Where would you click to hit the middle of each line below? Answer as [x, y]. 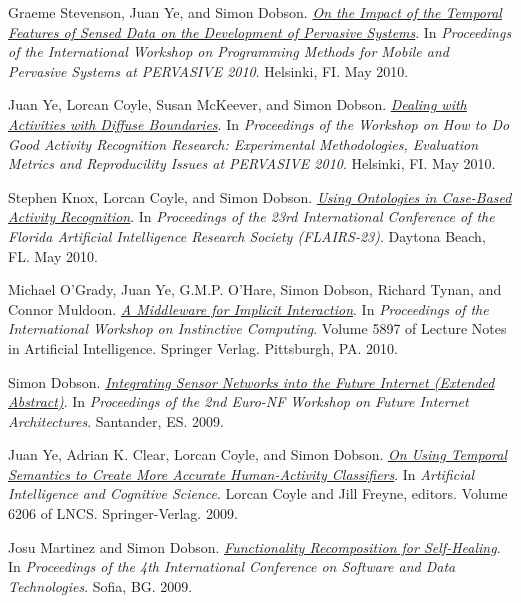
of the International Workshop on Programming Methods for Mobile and [228, 51]
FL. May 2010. [53, 255]
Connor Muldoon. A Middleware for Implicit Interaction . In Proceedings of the [248, 308]
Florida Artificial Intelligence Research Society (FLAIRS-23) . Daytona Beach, [247, 235]
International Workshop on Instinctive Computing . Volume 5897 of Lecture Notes [257, 328]
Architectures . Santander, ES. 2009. [116, 420]
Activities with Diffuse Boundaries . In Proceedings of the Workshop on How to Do [259, 123]
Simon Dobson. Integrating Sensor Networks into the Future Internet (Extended [251, 381]
